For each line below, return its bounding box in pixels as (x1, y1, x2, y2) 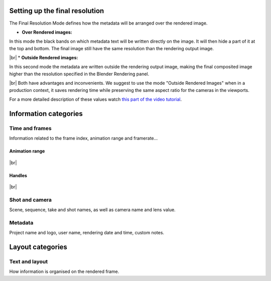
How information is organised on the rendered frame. (9, 268, 119, 274)
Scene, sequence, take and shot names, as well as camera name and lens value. (9, 207, 176, 213)
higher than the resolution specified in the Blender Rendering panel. (9, 71, 150, 77)
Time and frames (9, 124, 52, 131)
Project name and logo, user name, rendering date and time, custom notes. (9, 230, 165, 236)
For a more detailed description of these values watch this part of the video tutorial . (9, 96, 182, 102)
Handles (9, 172, 28, 178)
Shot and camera (9, 196, 52, 203)
